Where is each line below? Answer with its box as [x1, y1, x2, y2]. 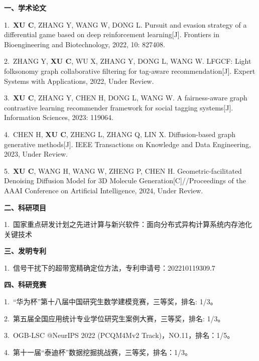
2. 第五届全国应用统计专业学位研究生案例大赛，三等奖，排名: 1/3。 [4, 313, 225, 323]
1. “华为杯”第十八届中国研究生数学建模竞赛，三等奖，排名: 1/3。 [4, 296, 217, 307]
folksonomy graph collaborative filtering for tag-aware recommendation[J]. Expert [4, 65, 255, 76]
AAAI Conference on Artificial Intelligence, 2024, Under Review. [4, 185, 203, 195]
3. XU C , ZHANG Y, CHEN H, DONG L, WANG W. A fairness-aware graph [4, 92, 247, 103]
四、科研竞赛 [4, 279, 46, 290]
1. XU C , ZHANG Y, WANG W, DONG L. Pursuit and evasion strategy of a [4, 19, 247, 30]
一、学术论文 [4, 3, 46, 13]
